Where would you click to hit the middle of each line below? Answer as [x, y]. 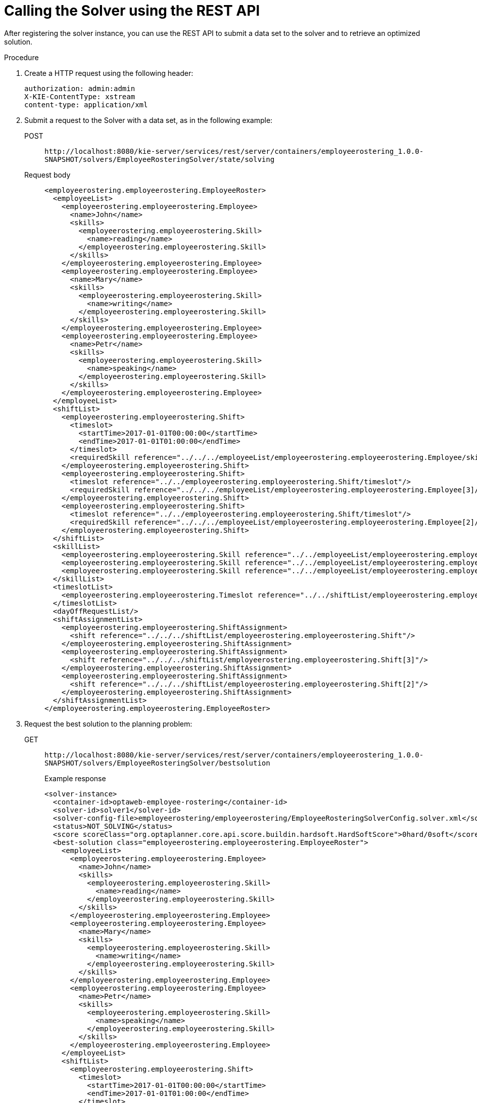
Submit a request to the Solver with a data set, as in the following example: [149, 120]
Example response [75, 778]
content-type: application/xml [86, 104]
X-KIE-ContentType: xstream [80, 96]
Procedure [21, 57]
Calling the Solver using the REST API [132, 11]
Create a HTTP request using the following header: [109, 73]
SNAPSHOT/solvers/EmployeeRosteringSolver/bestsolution [157, 763]
